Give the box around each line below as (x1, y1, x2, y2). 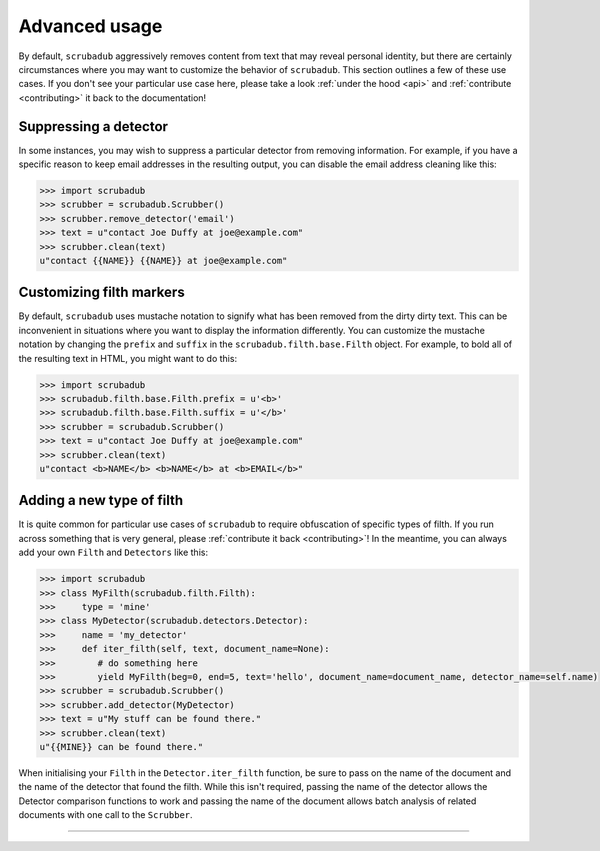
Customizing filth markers (18, 284, 185, 301)
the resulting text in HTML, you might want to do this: (18, 352, 238, 364)
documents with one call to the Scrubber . (18, 809, 194, 821)
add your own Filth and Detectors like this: (18, 546, 209, 559)
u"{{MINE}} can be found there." (39, 741, 204, 752)
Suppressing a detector (18, 118, 169, 135)
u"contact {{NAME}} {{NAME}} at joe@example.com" (39, 255, 288, 266)
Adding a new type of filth (18, 492, 184, 509)
